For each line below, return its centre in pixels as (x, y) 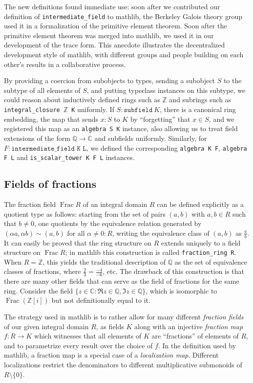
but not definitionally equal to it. (101, 300)
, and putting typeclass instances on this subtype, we (166, 90)
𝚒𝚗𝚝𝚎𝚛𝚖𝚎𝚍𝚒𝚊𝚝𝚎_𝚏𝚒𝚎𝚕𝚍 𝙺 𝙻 (49, 148)
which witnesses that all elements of (88, 336)
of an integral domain (115, 204)
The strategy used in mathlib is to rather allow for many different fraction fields (124, 317)
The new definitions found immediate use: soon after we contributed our (112, 6)
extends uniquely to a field (201, 242)
